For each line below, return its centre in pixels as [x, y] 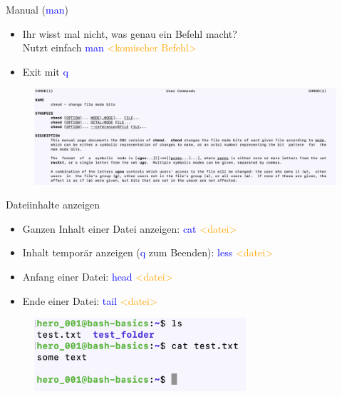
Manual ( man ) [37, 9]
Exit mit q [45, 71]
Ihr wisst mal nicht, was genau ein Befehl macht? [130, 33]
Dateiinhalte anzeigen [53, 205]
